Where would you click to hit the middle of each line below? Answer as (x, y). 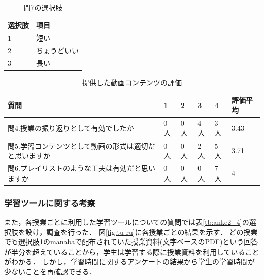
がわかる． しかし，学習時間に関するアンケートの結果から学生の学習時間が (130, 261)
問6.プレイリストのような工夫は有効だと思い (81, 168)
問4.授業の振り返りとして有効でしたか (71, 128)
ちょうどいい (57, 50)
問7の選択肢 (43, 7)
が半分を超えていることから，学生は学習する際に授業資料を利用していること (132, 251)
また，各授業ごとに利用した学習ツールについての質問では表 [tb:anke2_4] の (127, 222)
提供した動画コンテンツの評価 (132, 82)
